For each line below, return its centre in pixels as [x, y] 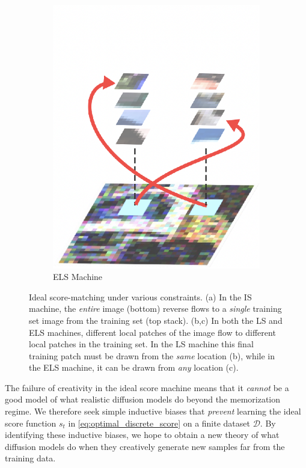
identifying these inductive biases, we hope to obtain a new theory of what [142, 435]
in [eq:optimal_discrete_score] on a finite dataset [159, 423]
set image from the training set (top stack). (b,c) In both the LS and [156, 320]
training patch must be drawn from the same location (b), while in [152, 355]
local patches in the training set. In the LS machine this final [141, 344]
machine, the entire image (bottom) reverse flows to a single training [155, 308]
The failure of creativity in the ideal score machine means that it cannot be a [147, 387]
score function [31, 423]
